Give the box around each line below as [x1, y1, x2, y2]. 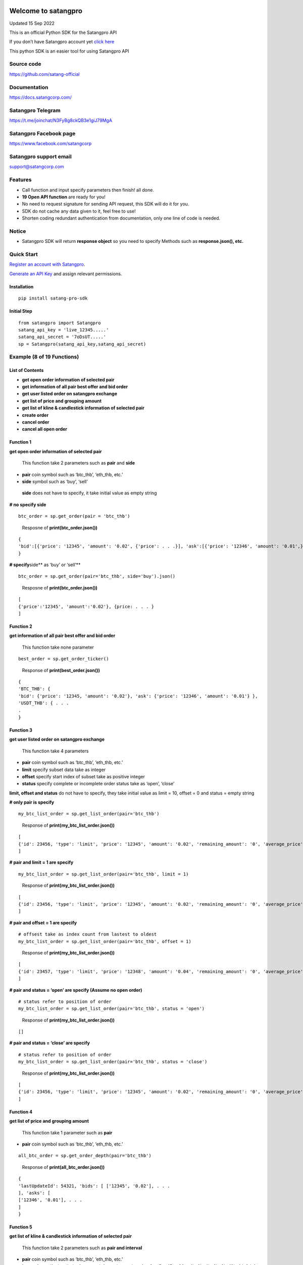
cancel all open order [22, 426, 68, 432]
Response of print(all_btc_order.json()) [22, 1164, 105, 1170]
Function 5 [9, 1224, 32, 1230]
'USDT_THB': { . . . [18, 700, 69, 706]
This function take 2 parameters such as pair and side [22, 460, 135, 466]
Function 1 [9, 439, 31, 445]
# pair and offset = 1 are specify [9, 919, 77, 925]
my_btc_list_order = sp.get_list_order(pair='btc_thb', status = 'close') [18, 1059, 208, 1065]
